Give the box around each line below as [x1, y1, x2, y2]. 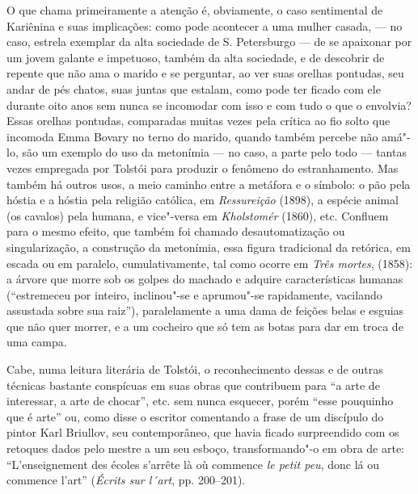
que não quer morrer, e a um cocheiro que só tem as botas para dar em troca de [6, 317, 403, 334]
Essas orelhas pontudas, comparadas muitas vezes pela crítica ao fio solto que [6, 112, 391, 129]
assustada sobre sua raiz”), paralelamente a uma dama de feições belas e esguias [6, 302, 404, 319]
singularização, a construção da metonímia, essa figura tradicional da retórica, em [6, 238, 411, 255]
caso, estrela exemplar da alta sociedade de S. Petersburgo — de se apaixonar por [6, 33, 412, 50]
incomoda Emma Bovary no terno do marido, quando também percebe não [6, 128, 378, 144]
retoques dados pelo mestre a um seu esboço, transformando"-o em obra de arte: [6, 440, 404, 457]
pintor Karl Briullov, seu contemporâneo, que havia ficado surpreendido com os [6, 424, 399, 441]
